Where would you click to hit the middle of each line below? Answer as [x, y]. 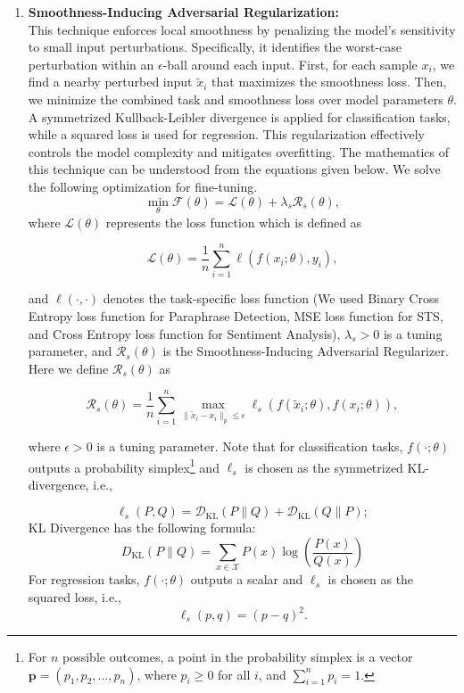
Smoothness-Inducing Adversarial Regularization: [183, 12]
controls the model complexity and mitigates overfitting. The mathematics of [239, 151]
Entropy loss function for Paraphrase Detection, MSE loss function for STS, [236, 316]
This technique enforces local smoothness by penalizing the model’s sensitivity [242, 29]
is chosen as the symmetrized [324, 467]
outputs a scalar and [247, 579]
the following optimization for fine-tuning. [143, 186]
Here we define [68, 368]
